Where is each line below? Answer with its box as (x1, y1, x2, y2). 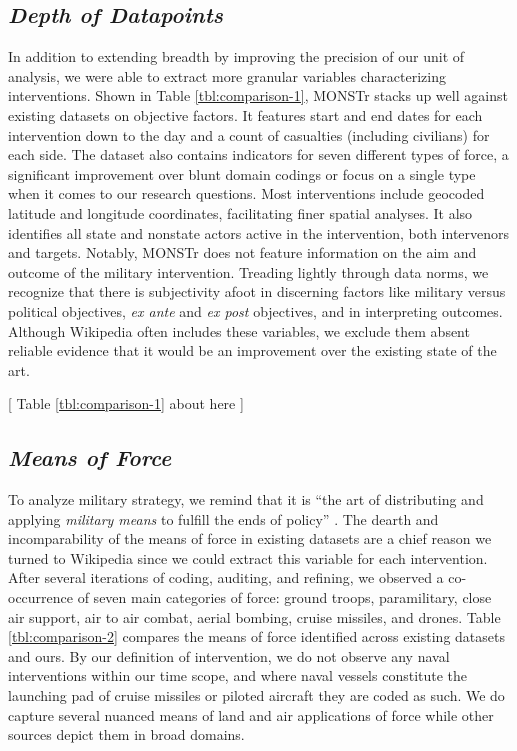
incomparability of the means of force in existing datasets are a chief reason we (8, 528, 492, 549)
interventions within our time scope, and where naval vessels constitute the (8, 665, 468, 686)
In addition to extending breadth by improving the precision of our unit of (8, 46, 465, 67)
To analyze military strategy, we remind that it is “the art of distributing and (8, 489, 484, 510)
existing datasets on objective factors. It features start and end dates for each (8, 104, 483, 125)
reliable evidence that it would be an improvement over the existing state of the (8, 340, 497, 361)
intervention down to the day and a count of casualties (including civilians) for (8, 124, 490, 145)
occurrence (8, 587, 74, 608)
